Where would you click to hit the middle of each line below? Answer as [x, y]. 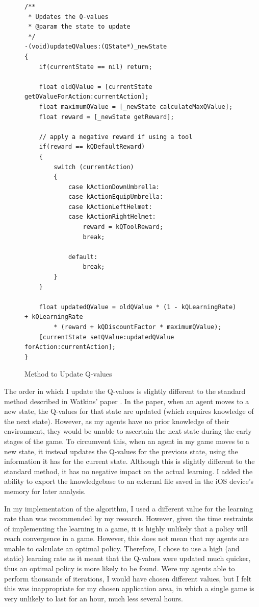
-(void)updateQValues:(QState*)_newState [96, 47]
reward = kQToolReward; [123, 227]
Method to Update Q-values [68, 374]
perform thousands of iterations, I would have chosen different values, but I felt [128, 578]
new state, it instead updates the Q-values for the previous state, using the [121, 451]
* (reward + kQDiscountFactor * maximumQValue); [138, 327]
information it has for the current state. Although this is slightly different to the [129, 461]
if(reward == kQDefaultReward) [92, 147]
